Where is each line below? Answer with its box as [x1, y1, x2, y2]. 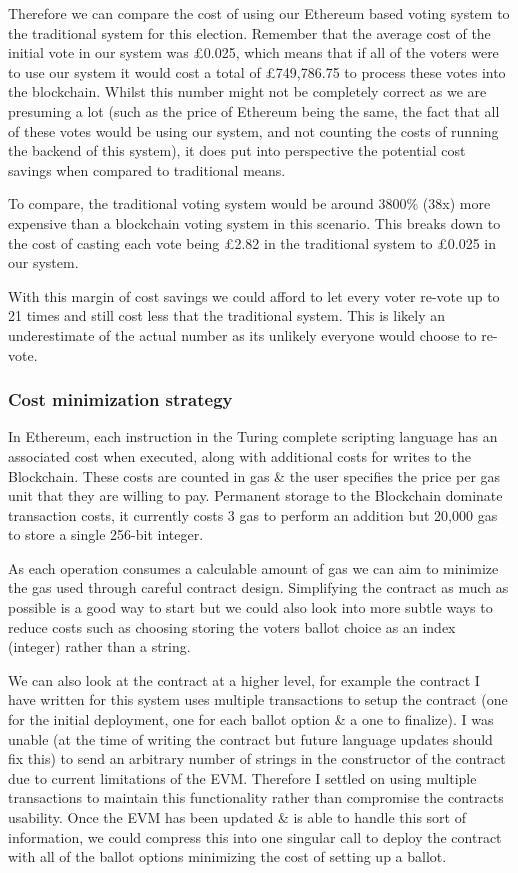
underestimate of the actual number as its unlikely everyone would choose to [8, 324, 477, 345]
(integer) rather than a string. [8, 636, 191, 657]
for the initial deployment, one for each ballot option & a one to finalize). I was [8, 709, 494, 730]
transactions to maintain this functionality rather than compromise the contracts [8, 787, 504, 808]
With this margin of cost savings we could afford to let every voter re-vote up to [8, 285, 500, 306]
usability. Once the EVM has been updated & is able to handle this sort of [8, 807, 466, 827]
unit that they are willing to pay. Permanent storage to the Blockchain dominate [8, 485, 503, 506]
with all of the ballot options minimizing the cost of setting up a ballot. [8, 846, 447, 867]
